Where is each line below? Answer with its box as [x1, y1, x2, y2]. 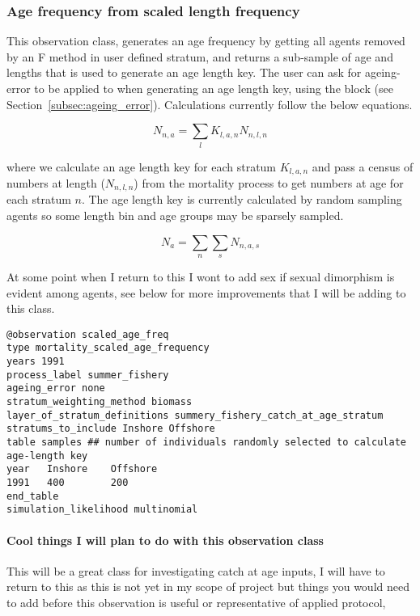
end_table [6, 490, 59, 502]
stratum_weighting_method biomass [6, 396, 193, 408]
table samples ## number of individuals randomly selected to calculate [6, 437, 406, 449]
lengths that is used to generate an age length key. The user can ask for [6, 64, 362, 81]
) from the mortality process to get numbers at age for [134, 174, 404, 191]
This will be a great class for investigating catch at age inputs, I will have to [6, 562, 385, 579]
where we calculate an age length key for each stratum [6, 158, 277, 175]
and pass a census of [312, 158, 414, 175]
